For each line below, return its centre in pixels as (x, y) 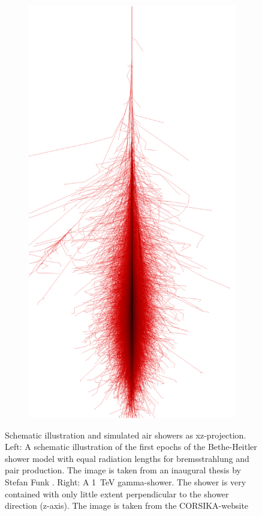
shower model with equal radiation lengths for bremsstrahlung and (127, 458)
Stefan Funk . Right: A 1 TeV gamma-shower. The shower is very (126, 481)
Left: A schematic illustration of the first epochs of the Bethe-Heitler (131, 447)
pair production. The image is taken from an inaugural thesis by (123, 470)
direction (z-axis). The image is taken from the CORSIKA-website (127, 505)
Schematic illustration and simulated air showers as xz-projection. (126, 435)
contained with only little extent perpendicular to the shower (117, 493)
